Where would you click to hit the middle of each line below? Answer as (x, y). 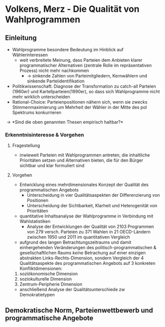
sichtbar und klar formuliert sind (52, 166)
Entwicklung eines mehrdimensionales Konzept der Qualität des (84, 185)
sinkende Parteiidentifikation (56, 81)
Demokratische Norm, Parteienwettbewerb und (79, 310)
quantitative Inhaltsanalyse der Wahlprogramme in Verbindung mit (86, 216)
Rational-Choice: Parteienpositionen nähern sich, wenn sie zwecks (80, 102)
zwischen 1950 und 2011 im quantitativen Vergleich (78, 237)
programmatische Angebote (49, 318)
